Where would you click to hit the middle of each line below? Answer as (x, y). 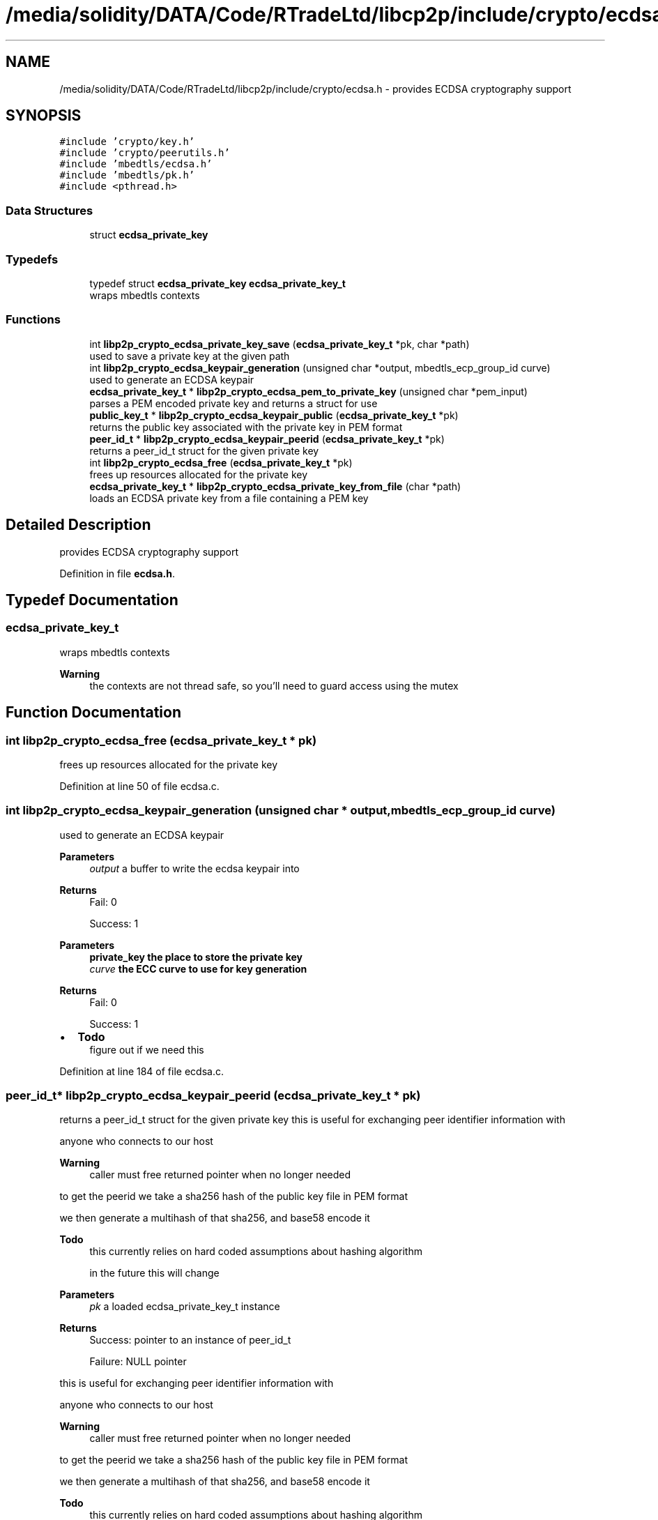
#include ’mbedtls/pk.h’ (127, 175)
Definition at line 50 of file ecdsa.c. (139, 786)
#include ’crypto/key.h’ (127, 142)
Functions (33, 320)
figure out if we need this (147, 1049)
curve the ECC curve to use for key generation (198, 968)
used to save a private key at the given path (190, 356)
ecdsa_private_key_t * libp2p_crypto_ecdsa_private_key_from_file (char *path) (275, 486)
